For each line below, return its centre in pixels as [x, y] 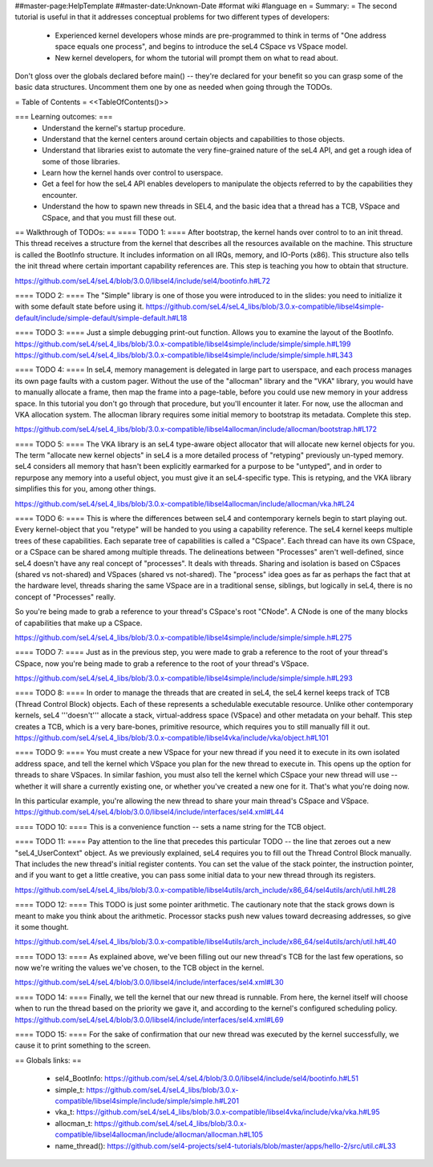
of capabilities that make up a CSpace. [79, 623]
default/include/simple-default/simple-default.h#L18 [101, 317]
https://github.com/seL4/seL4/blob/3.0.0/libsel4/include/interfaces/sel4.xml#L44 [150, 812]
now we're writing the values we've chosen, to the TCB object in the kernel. [140, 968]
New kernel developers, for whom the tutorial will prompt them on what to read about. [196, 58]
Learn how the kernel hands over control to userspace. [133, 173]
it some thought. [42, 927]
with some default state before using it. [79, 307]
